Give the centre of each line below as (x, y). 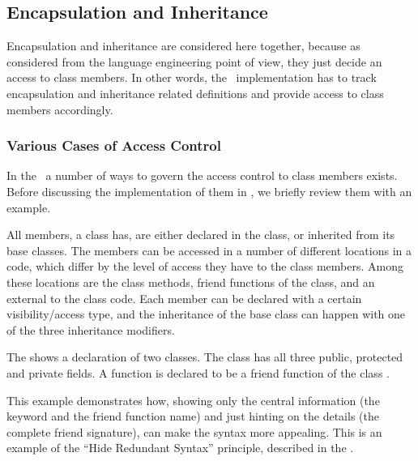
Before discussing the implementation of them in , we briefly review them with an (209, 191)
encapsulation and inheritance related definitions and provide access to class (195, 93)
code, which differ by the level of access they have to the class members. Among (205, 266)
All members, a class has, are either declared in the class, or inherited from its (201, 235)
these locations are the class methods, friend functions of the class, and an (191, 282)
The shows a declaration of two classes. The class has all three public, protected (205, 357)
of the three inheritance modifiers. (91, 329)
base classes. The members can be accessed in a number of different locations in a (209, 250)
